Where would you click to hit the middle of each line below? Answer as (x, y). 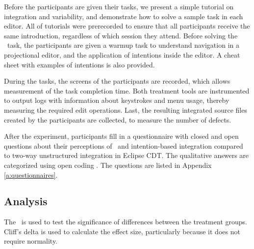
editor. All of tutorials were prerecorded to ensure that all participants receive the (127, 26)
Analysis (26, 201)
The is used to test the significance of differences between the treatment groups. (126, 222)
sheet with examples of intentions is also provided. (79, 64)
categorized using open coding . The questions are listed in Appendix (108, 165)
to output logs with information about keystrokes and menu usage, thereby (117, 100)
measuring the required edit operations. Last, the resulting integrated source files (126, 109)
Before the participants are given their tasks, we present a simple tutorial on (119, 6)
